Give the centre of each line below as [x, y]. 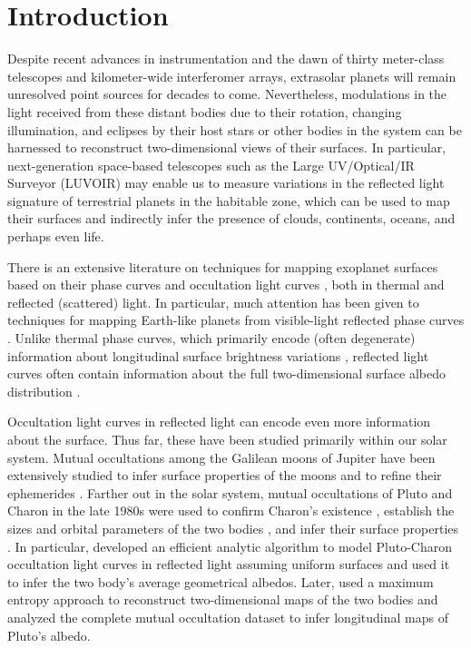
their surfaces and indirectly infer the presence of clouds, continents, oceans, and [231, 218]
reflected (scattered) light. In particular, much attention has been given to [213, 302]
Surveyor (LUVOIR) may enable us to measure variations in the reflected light [226, 183]
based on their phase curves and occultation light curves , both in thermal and [226, 285]
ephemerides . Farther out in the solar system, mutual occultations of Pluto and [230, 492]
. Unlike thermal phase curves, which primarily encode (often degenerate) [211, 338]
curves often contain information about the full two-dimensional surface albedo [226, 373]
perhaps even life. [56, 236]
